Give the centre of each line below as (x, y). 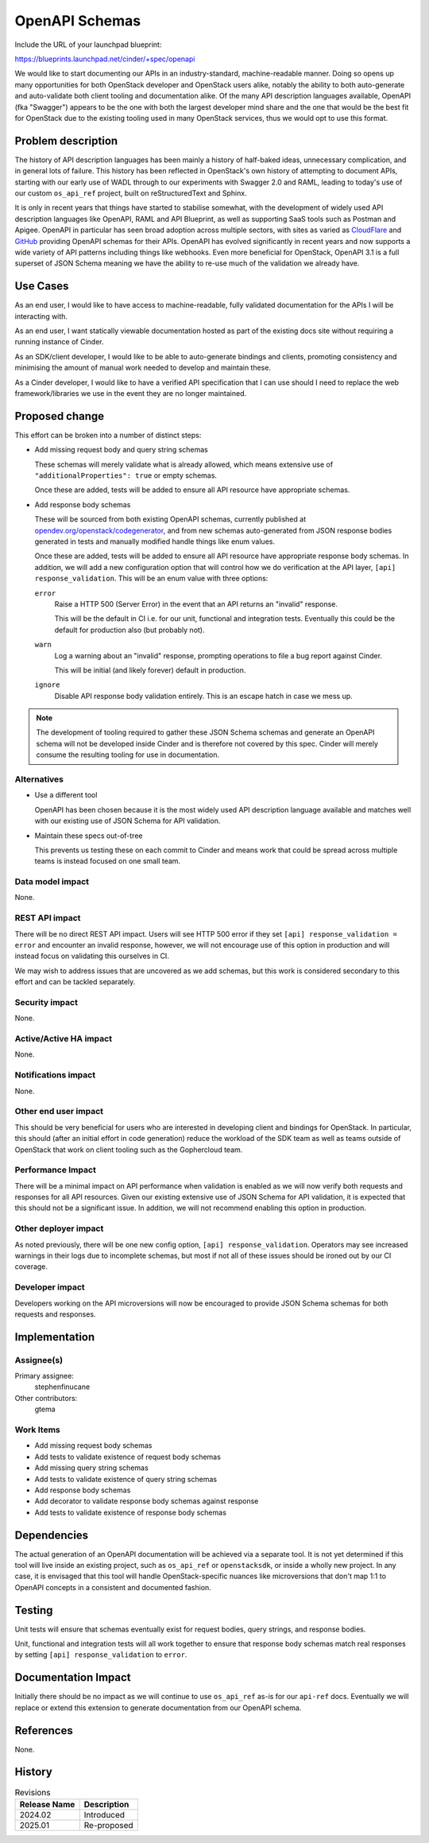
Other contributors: (46, 1398)
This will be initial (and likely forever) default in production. (150, 670)
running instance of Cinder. (59, 342)
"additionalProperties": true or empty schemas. (126, 475)
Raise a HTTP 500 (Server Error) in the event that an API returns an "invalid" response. (196, 603)
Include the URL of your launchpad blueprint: (88, 45)
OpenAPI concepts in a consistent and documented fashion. (113, 1587)
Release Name (47, 1804)
